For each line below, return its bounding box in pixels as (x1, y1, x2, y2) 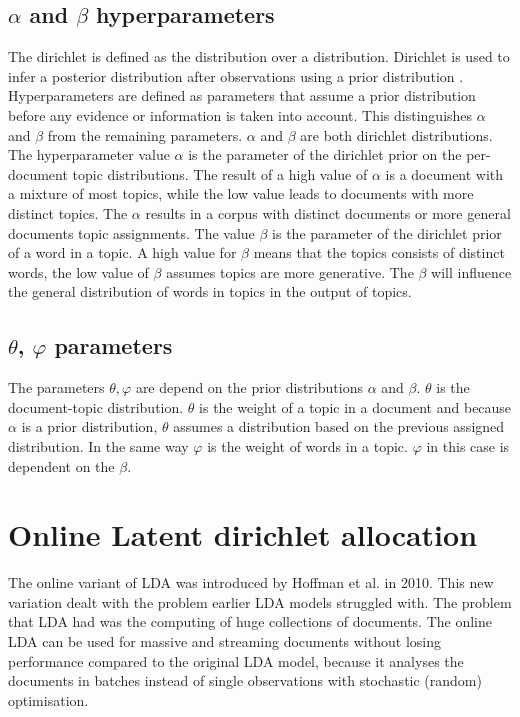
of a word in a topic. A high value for (8, 242, 237, 263)
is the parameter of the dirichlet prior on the (188, 144, 462, 165)
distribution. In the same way (8, 435, 189, 456)
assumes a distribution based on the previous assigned (173, 416, 505, 437)
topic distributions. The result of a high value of (72, 163, 368, 184)
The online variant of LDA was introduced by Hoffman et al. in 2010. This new (8, 572, 494, 593)
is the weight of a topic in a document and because (199, 396, 512, 417)
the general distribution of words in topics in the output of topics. (8, 281, 412, 302)
